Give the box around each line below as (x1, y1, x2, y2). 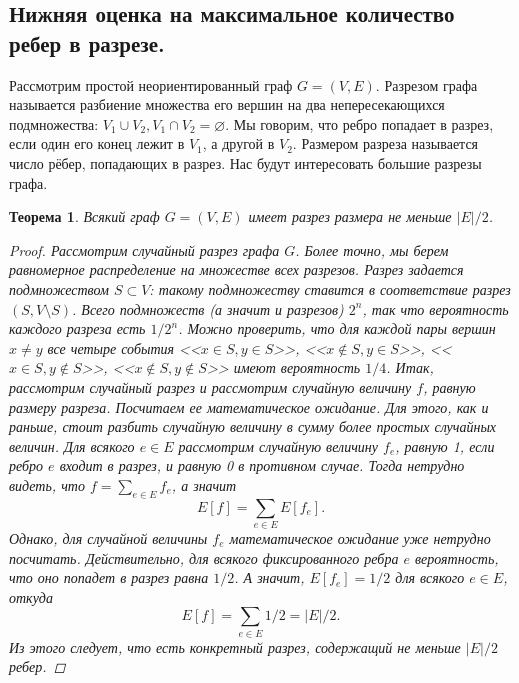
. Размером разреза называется (292, 133, 479, 154)
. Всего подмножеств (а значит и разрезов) (72, 298, 344, 319)
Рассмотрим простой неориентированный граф (9, 74, 293, 95)
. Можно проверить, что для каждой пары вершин (178, 318, 496, 339)
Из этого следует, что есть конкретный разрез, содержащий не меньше (9, 636, 461, 657)
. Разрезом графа (375, 74, 478, 95)
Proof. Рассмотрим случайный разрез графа (9, 239, 280, 260)
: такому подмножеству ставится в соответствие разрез (149, 278, 511, 299)
